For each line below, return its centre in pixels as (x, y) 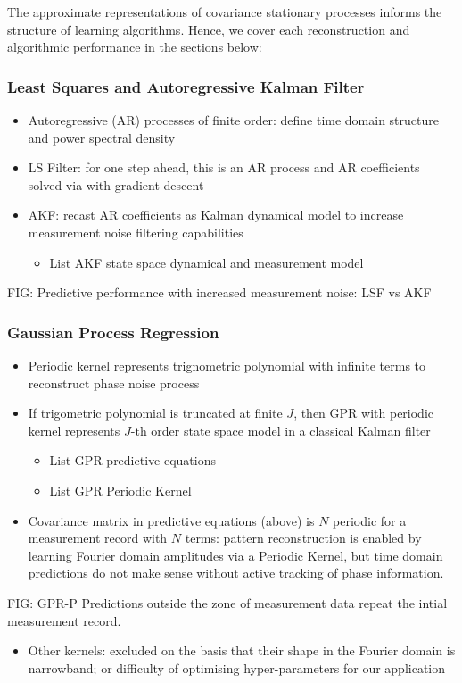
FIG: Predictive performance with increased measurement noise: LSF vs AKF (219, 292)
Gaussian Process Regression (113, 332)
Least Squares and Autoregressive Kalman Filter (186, 86)
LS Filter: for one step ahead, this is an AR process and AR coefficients (224, 167)
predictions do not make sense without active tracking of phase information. (236, 573)
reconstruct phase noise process (114, 383)
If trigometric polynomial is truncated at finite (155, 413)
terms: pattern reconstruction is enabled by (303, 538)
